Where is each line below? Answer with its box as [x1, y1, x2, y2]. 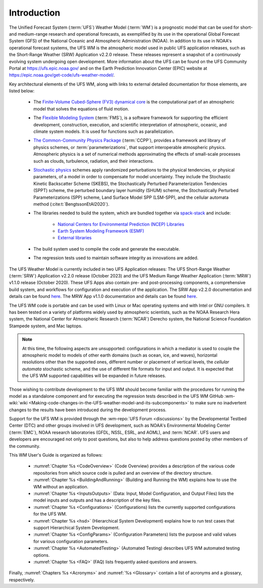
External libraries [57, 235, 92, 241]
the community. [9, 443, 40, 449]
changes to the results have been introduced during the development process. [9, 407, 167, 413]
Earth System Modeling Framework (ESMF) [57, 228, 145, 234]
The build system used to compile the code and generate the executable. [33, 246, 180, 252]
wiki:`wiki [9, 400, 28, 406]
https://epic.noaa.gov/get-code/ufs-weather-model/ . [9, 72, 115, 78]
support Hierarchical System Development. [33, 525, 120, 530]
